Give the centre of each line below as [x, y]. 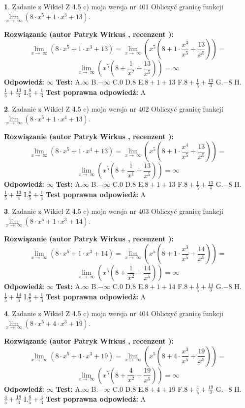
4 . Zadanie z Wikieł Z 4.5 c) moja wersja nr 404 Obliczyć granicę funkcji [114, 313]
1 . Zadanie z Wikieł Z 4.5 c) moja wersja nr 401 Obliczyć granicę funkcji [114, 6]
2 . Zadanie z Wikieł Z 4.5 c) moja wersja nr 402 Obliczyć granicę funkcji [114, 109]
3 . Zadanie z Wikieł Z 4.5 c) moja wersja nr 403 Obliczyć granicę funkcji [114, 211]
